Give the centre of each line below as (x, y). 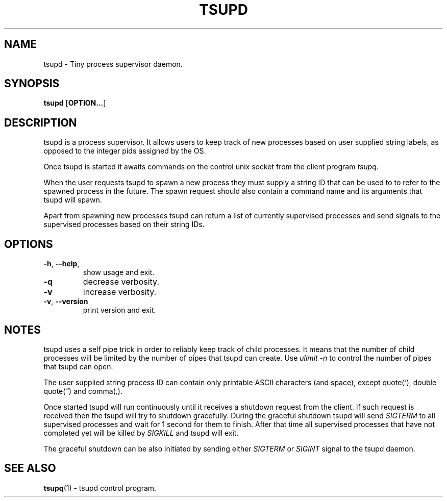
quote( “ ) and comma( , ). (83, 391)
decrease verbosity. (121, 282)
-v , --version (66, 302)
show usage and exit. (119, 272)
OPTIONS (29, 244)
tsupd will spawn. (73, 200)
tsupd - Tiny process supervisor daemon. (113, 64)
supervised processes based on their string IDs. (124, 224)
